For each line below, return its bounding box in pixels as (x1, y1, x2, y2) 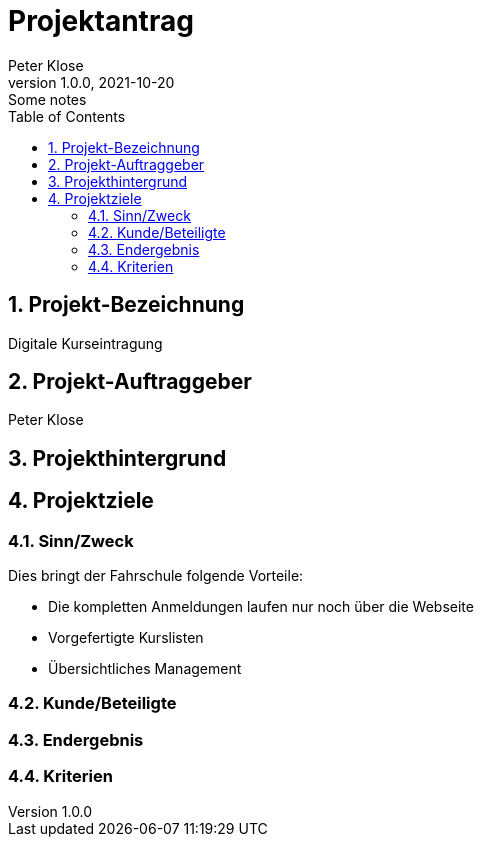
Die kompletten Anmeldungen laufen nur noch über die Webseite (48, 598, 474, 616)
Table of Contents (8, 107, 126, 125)
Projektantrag (8, 4, 194, 38)
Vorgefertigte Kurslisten (48, 629, 204, 647)
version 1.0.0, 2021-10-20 (8, 73, 175, 91)
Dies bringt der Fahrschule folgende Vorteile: (8, 567, 304, 585)
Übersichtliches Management (48, 660, 242, 678)
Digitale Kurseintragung (8, 334, 163, 352)
